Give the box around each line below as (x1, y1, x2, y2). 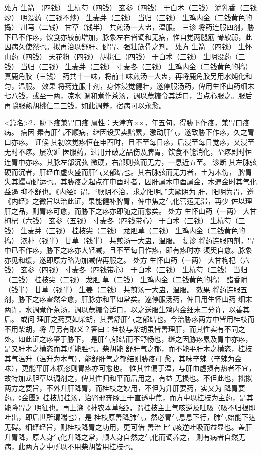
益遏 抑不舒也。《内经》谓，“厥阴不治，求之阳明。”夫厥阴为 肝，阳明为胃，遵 (4, 186, 254, 196)
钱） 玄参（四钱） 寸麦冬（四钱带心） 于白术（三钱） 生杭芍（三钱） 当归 (4, 264, 248, 275)
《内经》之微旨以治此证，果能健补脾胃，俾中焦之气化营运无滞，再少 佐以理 (4, 196, 252, 206)
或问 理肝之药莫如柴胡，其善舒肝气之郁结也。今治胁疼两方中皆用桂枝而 (20, 314, 255, 324)
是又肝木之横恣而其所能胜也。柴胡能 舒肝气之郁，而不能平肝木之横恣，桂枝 (4, 343, 252, 354)
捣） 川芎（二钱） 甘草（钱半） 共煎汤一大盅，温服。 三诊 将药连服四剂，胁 (4, 22, 255, 32)
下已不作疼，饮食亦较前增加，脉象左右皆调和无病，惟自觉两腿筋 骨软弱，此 (4, 31, 252, 42)
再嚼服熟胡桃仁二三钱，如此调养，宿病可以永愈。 (4, 100, 166, 110)
